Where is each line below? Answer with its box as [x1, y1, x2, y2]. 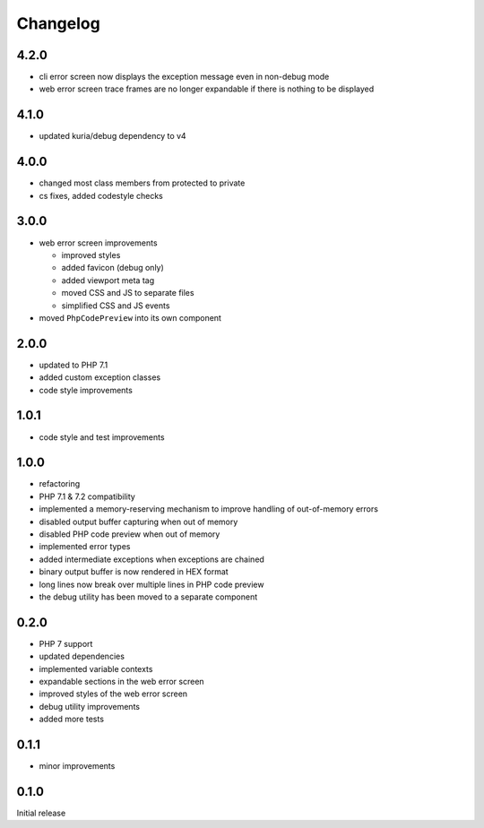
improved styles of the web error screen [39, 688, 188, 699]
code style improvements [39, 384, 134, 395]
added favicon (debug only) [61, 263, 165, 273]
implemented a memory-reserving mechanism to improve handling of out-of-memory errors [39, 504, 378, 514]
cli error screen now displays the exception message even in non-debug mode [39, 72, 330, 82]
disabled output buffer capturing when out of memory [39, 516, 238, 527]
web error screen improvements [39, 237, 158, 248]
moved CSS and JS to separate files [61, 288, 194, 298]
